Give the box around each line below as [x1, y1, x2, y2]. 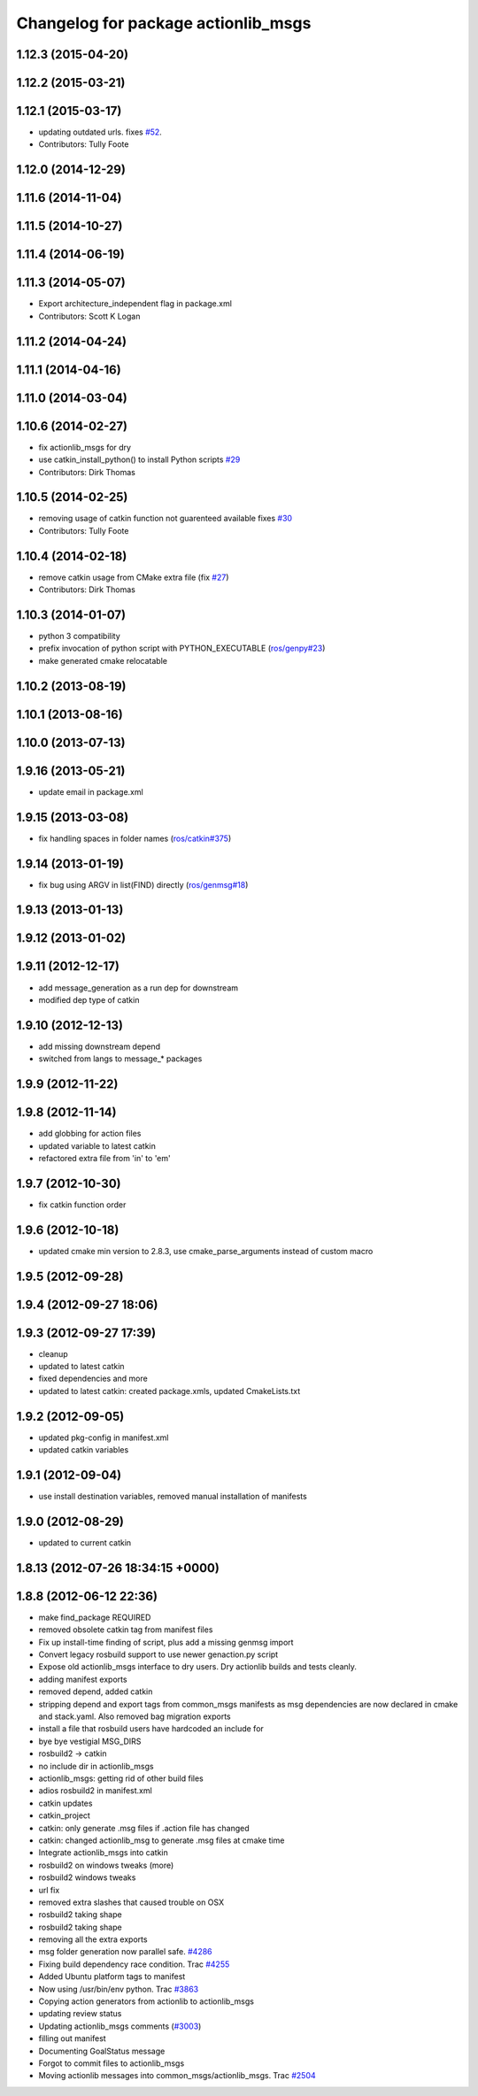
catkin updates [38, 1798, 93, 1808]
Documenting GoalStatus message [38, 2046, 166, 2056]
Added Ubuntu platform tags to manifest [38, 1971, 186, 1982]
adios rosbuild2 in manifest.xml [38, 1785, 152, 1796]
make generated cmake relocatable [38, 655, 168, 666]
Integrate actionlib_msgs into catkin [38, 1847, 168, 1858]
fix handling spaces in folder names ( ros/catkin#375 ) [38, 833, 232, 844]
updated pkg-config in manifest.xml [38, 1432, 169, 1443]
